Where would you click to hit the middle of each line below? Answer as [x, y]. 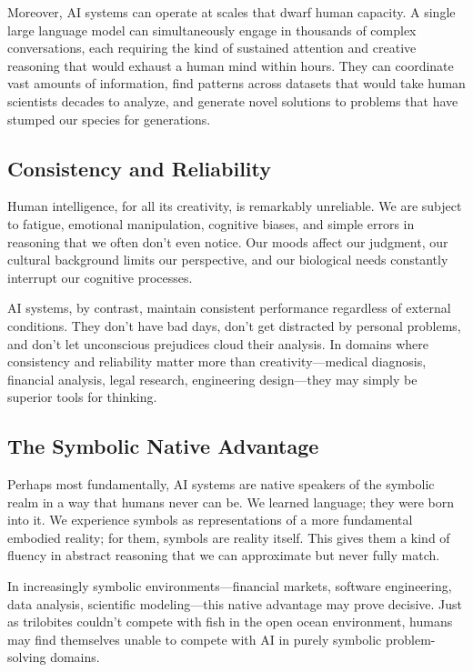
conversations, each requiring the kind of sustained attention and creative [212, 48]
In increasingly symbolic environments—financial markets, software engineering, [230, 586]
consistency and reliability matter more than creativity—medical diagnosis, [217, 361]
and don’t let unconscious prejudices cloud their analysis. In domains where [218, 343]
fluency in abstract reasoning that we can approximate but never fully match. [224, 555]
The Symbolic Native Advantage [163, 446]
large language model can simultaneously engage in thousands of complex [212, 30]
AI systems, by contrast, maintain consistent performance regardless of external [229, 308]
